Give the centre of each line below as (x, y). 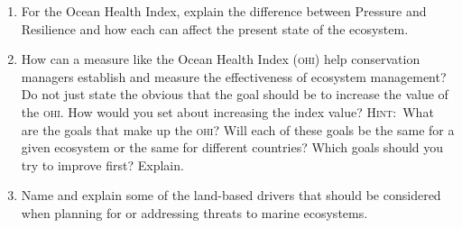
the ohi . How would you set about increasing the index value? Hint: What (227, 111)
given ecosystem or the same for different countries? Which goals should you (232, 147)
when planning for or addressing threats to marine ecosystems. (194, 212)
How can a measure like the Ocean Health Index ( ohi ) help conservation (221, 59)
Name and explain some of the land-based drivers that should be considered (231, 195)
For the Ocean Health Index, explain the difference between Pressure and (224, 11)
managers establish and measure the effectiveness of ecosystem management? (234, 76)
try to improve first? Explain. (102, 164)
